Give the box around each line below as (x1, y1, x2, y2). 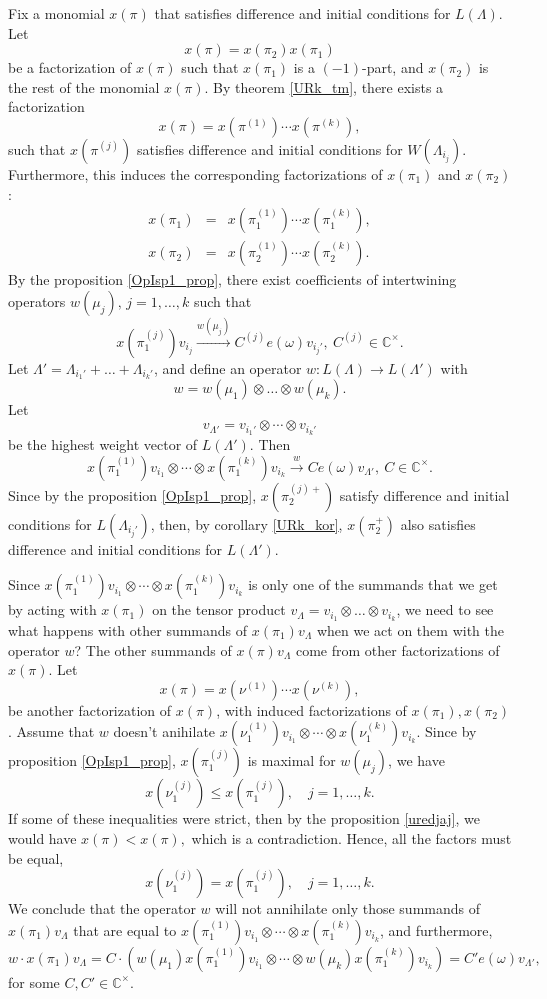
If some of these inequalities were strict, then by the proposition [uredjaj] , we (8, 808, 480, 829)
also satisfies (400, 513, 476, 534)
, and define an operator (153, 357, 302, 378)
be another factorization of (8, 699, 172, 720)
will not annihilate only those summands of (215, 898, 480, 919)
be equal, (8, 847, 64, 868)
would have (8, 827, 77, 848)
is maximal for (247, 750, 336, 771)
